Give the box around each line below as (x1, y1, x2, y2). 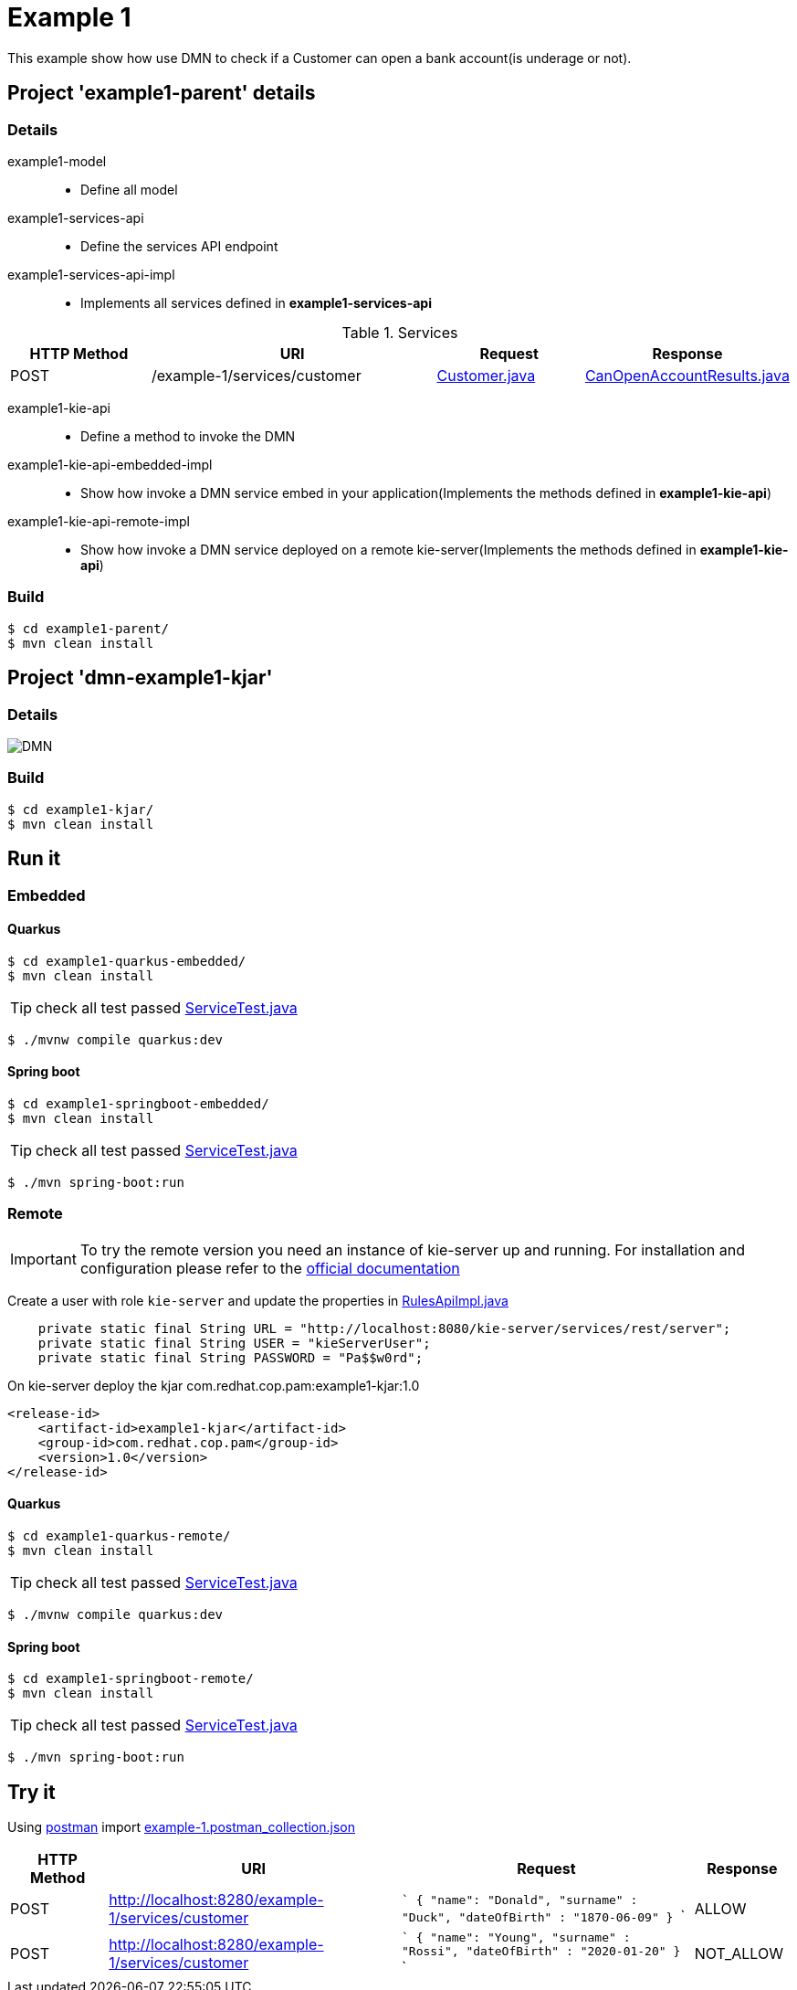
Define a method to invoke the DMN (80, 428, 296, 444)
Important (10, 1249, 77, 1268)
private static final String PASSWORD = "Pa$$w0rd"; (37, 1350, 424, 1365)
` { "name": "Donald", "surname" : (402, 1892, 638, 1907)
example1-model (7, 153, 107, 169)
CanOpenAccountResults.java (584, 365, 790, 385)
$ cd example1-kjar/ (7, 801, 154, 817)
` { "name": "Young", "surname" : (402, 1931, 631, 1944)
